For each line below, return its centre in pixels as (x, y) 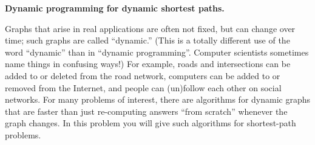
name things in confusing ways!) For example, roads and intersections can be (148, 64)
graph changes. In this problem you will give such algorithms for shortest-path (151, 123)
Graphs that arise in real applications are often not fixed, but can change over (150, 28)
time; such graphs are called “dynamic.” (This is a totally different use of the (147, 40)
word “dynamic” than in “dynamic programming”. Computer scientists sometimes (157, 52)
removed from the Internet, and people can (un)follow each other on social (143, 87)
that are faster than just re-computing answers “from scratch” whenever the (146, 111)
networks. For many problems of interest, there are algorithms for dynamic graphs (157, 99)
